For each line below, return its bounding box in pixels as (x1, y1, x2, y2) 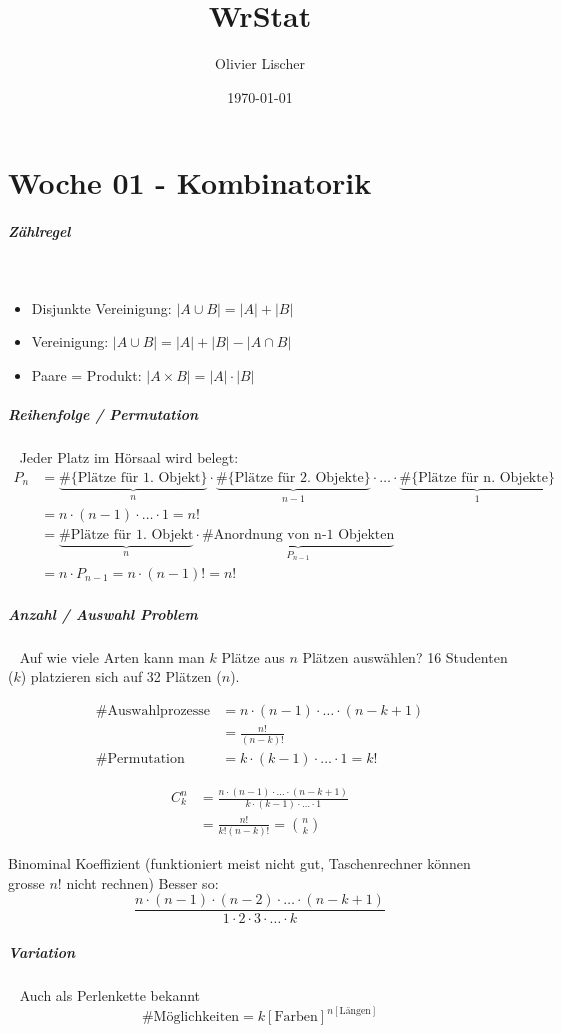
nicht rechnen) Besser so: (66, 872, 219, 893)
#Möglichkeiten (141, 1010, 240, 1025)
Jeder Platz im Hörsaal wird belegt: (19, 447, 239, 467)
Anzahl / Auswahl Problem (8, 603, 198, 624)
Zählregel (8, 221, 71, 242)
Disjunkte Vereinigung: (31, 297, 172, 318)
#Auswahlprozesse (95, 703, 211, 718)
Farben (274, 1010, 318, 1025)
